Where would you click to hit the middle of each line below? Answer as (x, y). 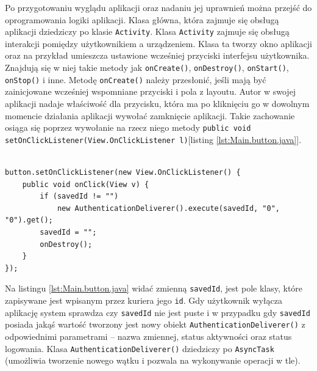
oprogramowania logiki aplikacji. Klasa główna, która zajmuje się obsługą (142, 19)
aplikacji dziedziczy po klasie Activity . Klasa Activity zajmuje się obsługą (147, 31)
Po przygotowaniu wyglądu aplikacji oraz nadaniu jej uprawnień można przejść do (158, 7)
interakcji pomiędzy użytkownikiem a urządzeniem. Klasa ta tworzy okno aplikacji (158, 43)
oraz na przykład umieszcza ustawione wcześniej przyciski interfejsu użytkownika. (157, 55)
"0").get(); (29, 220)
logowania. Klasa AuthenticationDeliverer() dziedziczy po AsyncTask (140, 348)
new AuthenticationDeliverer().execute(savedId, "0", (169, 208)
